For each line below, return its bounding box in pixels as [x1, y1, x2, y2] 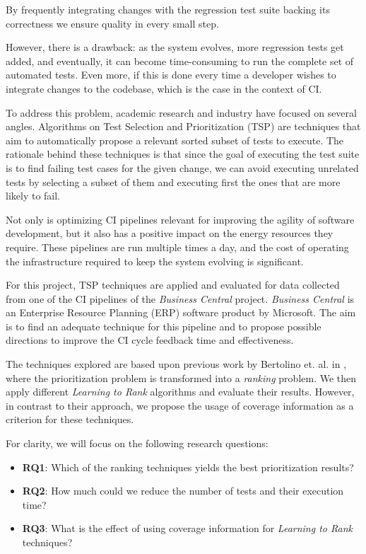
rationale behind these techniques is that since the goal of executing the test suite [6, 146, 360, 161]
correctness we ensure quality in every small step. [6, 16, 219, 30]
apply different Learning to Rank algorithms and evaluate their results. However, [6, 384, 355, 399]
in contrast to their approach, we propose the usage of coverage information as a [6, 398, 354, 412]
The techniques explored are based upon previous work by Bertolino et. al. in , [6, 357, 347, 371]
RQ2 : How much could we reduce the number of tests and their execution [22, 483, 344, 498]
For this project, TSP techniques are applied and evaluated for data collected [6, 277, 340, 292]
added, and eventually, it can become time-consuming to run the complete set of [6, 53, 354, 68]
